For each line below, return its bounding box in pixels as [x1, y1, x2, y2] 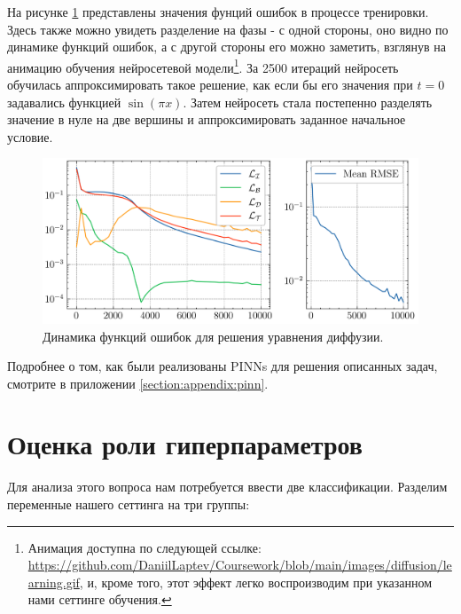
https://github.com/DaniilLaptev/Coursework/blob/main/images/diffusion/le [27, 555, 452, 574]
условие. [7, 127, 53, 146]
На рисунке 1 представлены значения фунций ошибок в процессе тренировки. [7, 3, 429, 20]
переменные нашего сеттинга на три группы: [7, 495, 250, 513]
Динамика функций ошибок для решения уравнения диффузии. [43, 327, 384, 345]
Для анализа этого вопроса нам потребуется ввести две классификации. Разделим [7, 477, 448, 496]
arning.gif [27, 572, 80, 591]
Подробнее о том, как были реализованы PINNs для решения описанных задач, [7, 357, 438, 375]
